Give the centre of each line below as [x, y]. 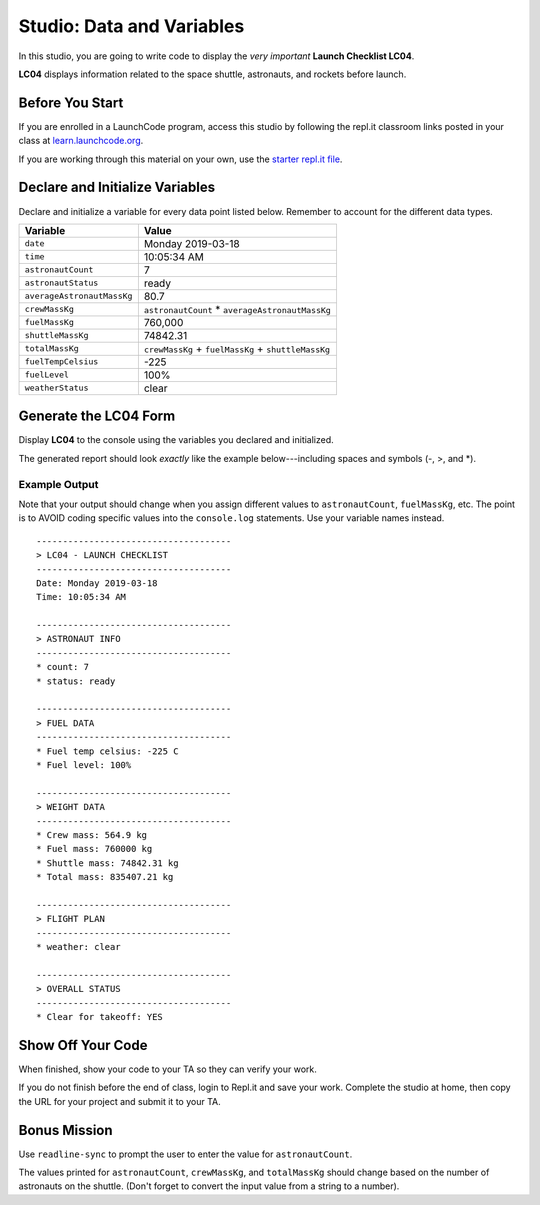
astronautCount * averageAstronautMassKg [237, 309]
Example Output [58, 484]
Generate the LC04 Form [97, 416]
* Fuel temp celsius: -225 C [107, 751]
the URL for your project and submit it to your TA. [119, 1101]
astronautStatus [61, 283]
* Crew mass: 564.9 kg [92, 834]
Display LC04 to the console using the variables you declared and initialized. [176, 440]
